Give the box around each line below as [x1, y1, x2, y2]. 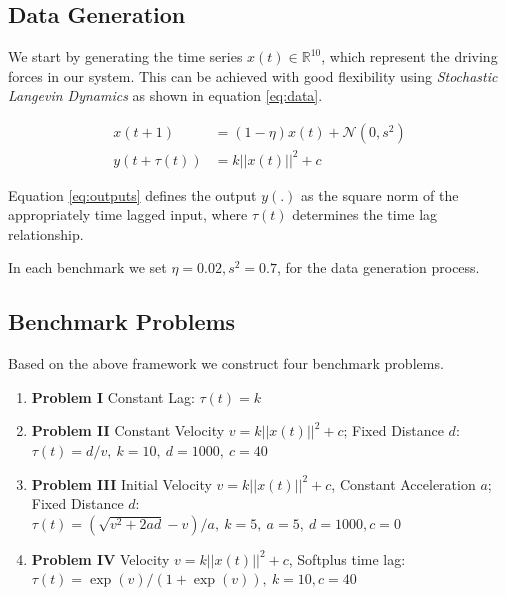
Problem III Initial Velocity [31, 473, 212, 494]
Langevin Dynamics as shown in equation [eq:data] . [8, 85, 323, 106]
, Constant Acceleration [331, 473, 476, 494]
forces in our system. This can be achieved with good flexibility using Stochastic [8, 65, 498, 86]
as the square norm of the [301, 184, 459, 205]
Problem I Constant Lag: [31, 386, 195, 407]
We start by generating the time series [8, 46, 243, 67]
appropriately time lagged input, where [8, 204, 248, 225]
